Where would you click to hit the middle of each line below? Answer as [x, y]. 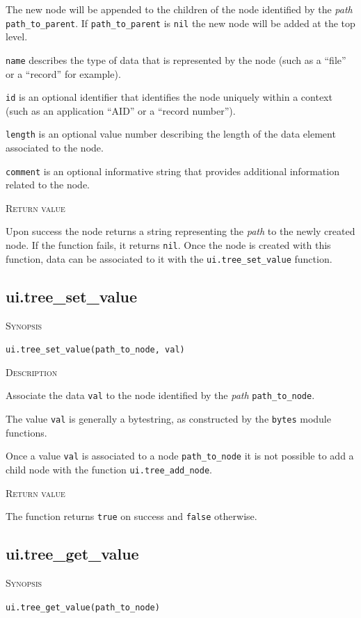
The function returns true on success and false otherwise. [131, 516]
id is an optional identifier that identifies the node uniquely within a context [169, 97]
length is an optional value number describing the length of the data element [171, 134]
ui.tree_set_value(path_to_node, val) [95, 350]
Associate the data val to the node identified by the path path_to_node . [160, 395]
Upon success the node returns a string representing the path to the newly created [180, 231]
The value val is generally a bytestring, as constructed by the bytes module [168, 419]
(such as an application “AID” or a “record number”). [121, 110]
